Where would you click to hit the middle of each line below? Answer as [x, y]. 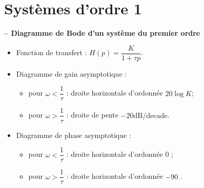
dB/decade [150, 116]
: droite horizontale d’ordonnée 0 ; [120, 154]
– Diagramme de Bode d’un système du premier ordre [102, 33]
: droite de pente [92, 115]
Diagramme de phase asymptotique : [74, 135]
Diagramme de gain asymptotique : [72, 73]
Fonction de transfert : [52, 52]
